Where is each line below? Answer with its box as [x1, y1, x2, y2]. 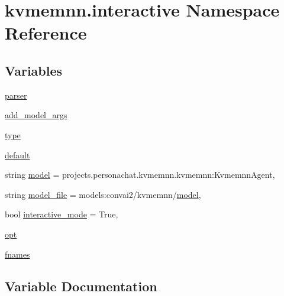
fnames [5, 248, 30, 260]
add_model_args [5, 109, 67, 121]
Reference [5, 21, 87, 45]
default [5, 148, 30, 161]
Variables [5, 61, 63, 79]
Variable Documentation [5, 277, 157, 295]
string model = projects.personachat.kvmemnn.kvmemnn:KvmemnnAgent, [5, 168, 275, 181]
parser [5, 89, 27, 101]
